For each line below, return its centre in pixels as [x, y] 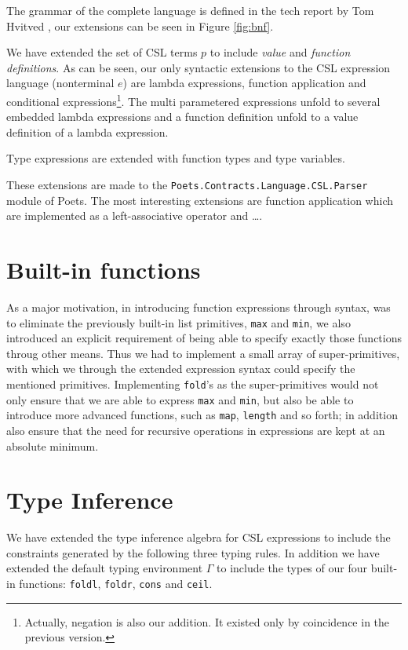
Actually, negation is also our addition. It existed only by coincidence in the [207, 621]
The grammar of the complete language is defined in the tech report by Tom [190, 10]
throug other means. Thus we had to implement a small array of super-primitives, [203, 353]
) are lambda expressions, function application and [244, 83]
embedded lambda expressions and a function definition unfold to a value [182, 117]
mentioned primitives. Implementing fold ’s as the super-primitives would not [193, 384]
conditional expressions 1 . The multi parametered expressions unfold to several [193, 100]
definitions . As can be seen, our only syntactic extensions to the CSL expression [199, 67]
